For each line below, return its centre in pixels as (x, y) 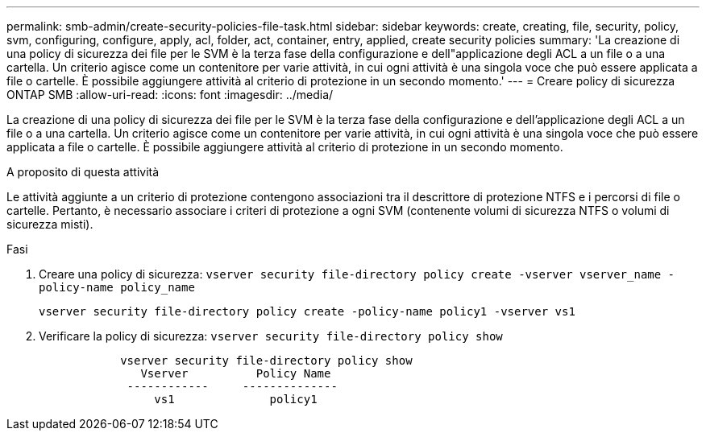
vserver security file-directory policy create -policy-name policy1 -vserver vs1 (307, 311)
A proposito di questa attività (83, 172)
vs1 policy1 (236, 399)
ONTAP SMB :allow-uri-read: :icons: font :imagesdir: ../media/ (170, 95)
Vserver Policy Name (236, 373)
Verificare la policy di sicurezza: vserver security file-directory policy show (271, 336)
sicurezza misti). (50, 224)
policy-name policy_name (117, 287)
